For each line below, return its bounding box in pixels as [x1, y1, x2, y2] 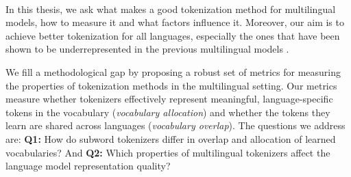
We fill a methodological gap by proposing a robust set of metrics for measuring [5, 64, 341, 79]
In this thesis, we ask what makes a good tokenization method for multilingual [5, 1, 336, 16]
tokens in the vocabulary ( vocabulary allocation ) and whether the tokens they [5, 105, 330, 119]
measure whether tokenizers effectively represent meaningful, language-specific [5, 92, 333, 106]
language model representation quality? [5, 159, 171, 173]
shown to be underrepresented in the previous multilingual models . [5, 42, 289, 56]
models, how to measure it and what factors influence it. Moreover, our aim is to [5, 15, 344, 29]
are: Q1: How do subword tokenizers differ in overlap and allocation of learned [5, 131, 336, 146]
